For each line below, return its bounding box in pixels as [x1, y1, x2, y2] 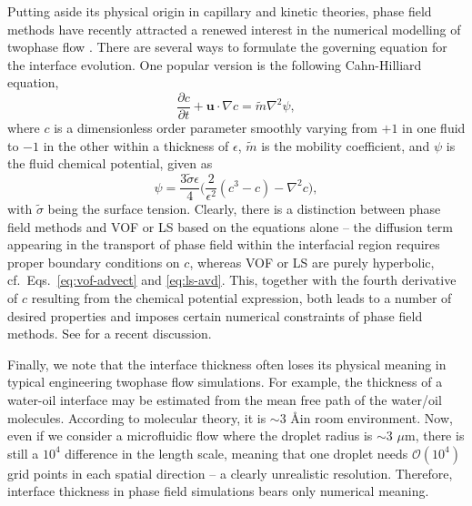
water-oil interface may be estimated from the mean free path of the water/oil [7, 390, 442, 410]
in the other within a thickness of [43, 136, 229, 155]
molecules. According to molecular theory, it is [7, 408, 266, 427]
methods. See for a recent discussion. [7, 324, 212, 343]
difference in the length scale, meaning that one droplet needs [65, 443, 408, 462]
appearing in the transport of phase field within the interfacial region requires [7, 235, 440, 254]
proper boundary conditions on [7, 252, 180, 271]
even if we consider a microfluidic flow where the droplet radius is [7, 426, 373, 445]
